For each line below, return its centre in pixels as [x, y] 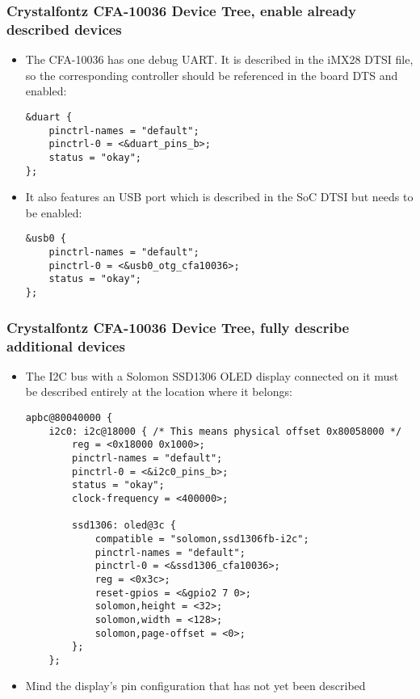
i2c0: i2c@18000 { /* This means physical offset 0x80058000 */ [225, 431]
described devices [64, 29]
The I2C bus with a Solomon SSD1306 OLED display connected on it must [212, 375]
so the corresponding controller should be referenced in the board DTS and [212, 75]
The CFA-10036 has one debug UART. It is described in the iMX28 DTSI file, [219, 59]
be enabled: [54, 212]
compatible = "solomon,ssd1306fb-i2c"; [202, 539]
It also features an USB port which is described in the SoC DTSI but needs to [219, 197]
